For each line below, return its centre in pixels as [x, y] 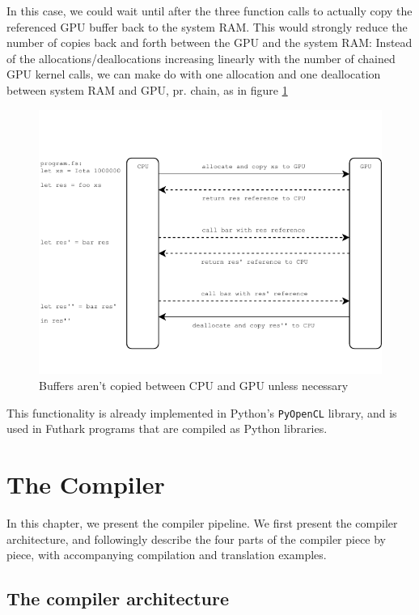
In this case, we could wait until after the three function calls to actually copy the [209, 11]
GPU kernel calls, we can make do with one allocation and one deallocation [194, 74]
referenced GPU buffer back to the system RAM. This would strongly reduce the [207, 26]
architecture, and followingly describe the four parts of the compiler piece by [197, 539]
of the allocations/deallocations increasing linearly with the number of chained [201, 58]
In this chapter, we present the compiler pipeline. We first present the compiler [202, 522]
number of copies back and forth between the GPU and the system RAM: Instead [209, 42]
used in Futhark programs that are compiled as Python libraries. [167, 428]
